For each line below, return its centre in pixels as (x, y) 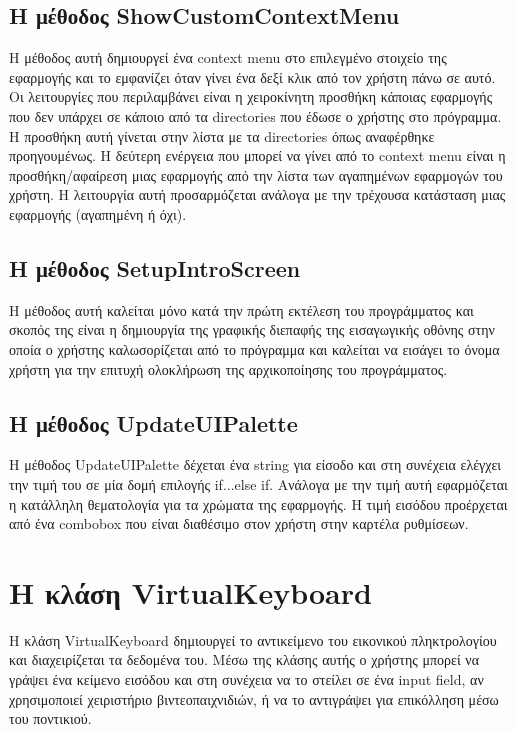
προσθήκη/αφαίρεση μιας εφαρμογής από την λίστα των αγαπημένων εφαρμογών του (256, 174)
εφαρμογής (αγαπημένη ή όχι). (98, 213)
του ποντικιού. (50, 718)
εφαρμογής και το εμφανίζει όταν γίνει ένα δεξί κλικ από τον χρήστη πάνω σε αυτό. (252, 76)
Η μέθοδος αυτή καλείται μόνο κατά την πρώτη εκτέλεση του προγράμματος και (241, 309)
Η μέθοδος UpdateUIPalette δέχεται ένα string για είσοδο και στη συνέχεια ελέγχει (255, 464)
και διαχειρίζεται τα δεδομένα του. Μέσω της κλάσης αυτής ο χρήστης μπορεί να (244, 659)
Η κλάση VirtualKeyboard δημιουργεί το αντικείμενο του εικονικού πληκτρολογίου (253, 639)
